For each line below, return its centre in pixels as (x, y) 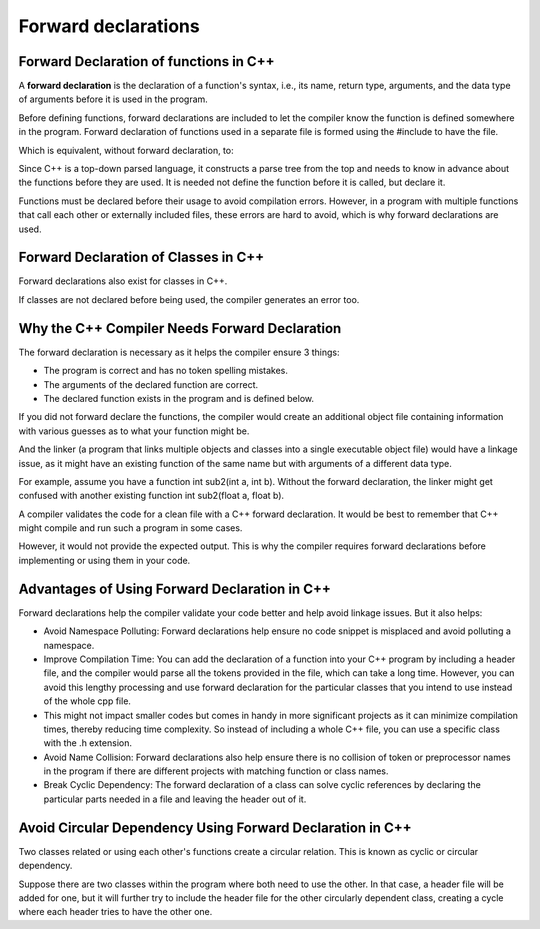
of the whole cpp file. (87, 701)
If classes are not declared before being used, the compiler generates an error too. (189, 299)
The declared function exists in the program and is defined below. (179, 398)
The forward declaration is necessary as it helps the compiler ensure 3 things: (179, 352)
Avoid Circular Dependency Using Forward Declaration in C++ (215, 827)
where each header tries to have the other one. (115, 912)
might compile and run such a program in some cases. (130, 528)
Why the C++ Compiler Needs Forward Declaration (180, 328)
